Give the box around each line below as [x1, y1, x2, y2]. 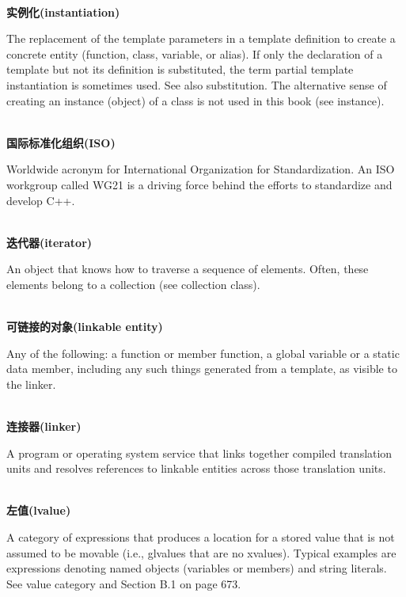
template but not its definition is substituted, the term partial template [6, 61, 354, 78]
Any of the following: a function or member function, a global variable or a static [6, 344, 400, 361]
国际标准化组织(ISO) [6, 134, 116, 150]
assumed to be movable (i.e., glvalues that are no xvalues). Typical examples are [6, 544, 397, 561]
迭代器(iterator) [6, 234, 93, 250]
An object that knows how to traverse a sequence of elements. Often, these [6, 260, 369, 277]
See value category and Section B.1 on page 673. [6, 575, 241, 591]
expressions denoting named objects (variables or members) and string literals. [6, 560, 387, 576]
